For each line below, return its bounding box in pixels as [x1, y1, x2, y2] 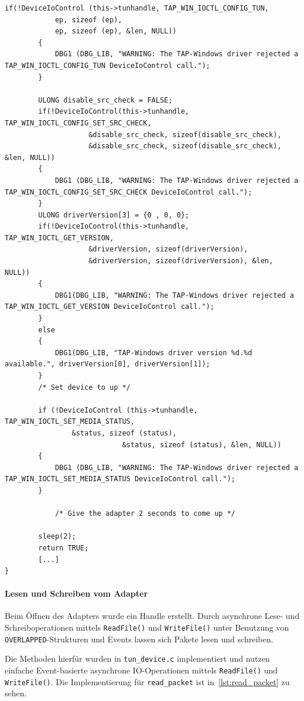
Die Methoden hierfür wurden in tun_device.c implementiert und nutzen [5, 652, 270, 665]
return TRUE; [38, 543, 89, 552]
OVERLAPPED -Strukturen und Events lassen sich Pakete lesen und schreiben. [5, 632, 274, 645]
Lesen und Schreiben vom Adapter [5, 587, 148, 600]
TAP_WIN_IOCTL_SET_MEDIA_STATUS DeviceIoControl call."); [5, 475, 235, 484]
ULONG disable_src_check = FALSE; [38, 96, 173, 104]
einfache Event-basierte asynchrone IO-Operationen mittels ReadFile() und [5, 664, 278, 676]
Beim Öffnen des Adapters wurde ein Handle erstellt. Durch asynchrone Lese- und [5, 610, 300, 622]
